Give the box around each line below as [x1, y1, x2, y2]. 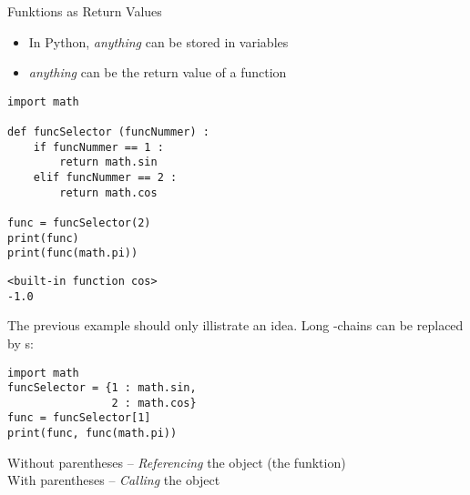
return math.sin [59, 156, 158, 169]
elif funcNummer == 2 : [33, 171, 178, 185]
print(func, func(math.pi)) [7, 427, 178, 440]
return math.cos [59, 186, 158, 199]
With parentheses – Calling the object [7, 470, 220, 490]
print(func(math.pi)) [7, 247, 138, 260]
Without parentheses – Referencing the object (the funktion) [7, 452, 346, 471]
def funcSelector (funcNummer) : [7, 126, 209, 139]
